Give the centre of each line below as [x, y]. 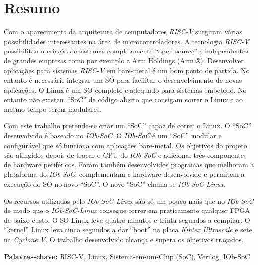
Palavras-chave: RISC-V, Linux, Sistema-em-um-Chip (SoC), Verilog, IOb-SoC [127, 256]
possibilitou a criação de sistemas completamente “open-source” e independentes [126, 51]
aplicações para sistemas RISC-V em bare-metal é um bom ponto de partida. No [127, 70]
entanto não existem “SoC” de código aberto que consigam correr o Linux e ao [124, 99]
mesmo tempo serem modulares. [53, 109]
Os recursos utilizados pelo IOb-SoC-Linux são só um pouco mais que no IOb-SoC [129, 200]
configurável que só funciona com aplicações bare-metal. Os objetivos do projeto [126, 145]
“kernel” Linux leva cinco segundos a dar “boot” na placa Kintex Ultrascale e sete [128, 230]
